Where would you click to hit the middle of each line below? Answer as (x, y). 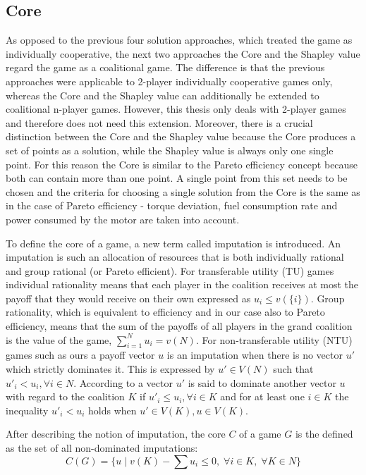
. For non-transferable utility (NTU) (274, 339)
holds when (112, 410)
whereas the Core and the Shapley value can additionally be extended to (163, 95)
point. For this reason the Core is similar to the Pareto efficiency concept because (182, 164)
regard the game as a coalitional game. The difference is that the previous (165, 67)
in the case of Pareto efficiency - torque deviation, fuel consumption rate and (172, 205)
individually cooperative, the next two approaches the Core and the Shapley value (183, 53)
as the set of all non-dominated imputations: (102, 448)
